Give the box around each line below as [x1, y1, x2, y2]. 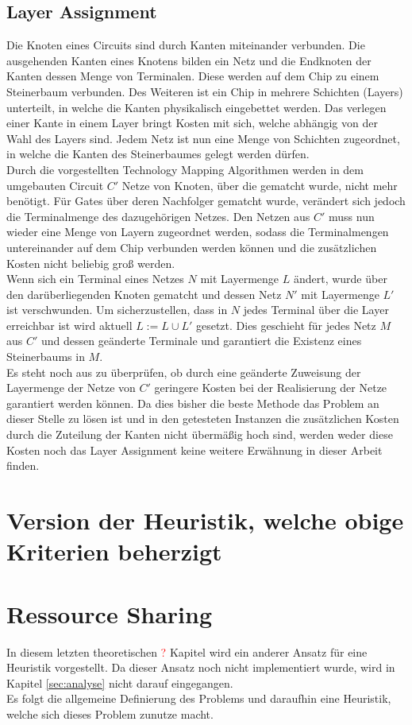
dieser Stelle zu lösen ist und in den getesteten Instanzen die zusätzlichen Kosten [6, 410, 399, 427]
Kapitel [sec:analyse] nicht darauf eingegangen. [6, 674, 233, 691]
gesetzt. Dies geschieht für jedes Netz [195, 316, 376, 333]
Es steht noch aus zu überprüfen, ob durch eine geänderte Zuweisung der [6, 363, 361, 380]
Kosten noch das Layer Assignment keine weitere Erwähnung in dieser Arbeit [6, 441, 383, 458]
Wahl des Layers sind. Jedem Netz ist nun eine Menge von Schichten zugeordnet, [6, 130, 400, 146]
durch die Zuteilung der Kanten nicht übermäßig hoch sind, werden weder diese [6, 426, 393, 443]
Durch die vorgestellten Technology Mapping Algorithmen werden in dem [6, 161, 364, 177]
